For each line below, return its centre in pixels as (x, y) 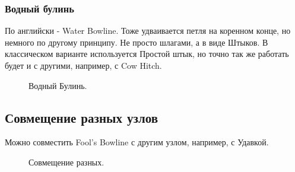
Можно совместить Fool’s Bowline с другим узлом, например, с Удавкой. (137, 142)
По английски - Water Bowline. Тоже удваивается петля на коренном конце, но (148, 31)
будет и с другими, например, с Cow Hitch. (83, 65)
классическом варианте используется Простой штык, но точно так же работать (147, 54)
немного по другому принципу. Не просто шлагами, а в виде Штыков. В (137, 42)
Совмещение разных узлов (82, 117)
